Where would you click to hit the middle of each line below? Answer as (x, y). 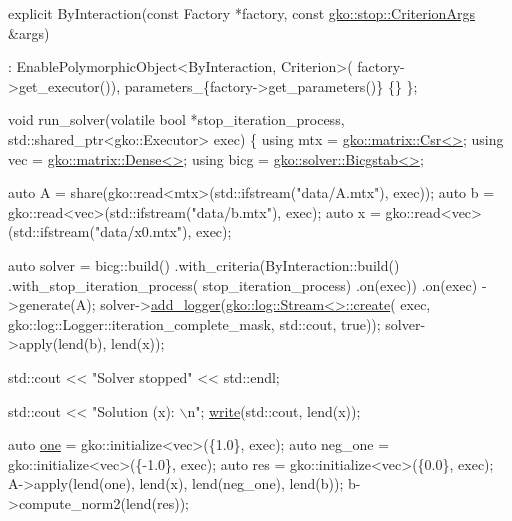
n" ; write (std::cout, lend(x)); (274, 410)
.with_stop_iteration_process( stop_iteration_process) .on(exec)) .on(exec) (243, 284)
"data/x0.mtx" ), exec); (163, 231)
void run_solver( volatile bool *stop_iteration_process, (176, 119)
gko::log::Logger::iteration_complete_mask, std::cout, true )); (194, 323)
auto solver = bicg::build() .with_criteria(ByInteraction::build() (204, 264)
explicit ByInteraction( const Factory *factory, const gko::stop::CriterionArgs (241, 13)
